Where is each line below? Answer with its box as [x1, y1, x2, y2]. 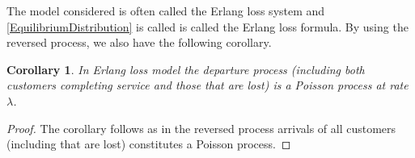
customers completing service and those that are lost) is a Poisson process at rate [6, 77, 409, 94]
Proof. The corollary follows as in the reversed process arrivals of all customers [6, 119, 396, 136]
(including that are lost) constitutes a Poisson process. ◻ [6, 135, 291, 152]
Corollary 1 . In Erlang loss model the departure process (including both [6, 60, 365, 77]
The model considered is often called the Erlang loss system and [6, 2, 325, 19]
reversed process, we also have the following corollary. [6, 34, 272, 51]
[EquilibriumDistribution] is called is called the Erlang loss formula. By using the [6, 18, 409, 35]
